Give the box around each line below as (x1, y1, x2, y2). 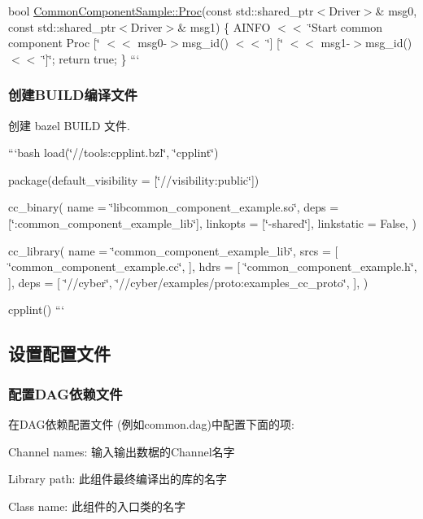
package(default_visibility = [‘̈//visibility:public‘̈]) (8, 171, 259, 188)
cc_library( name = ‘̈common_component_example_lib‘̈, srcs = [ (8, 242, 338, 259)
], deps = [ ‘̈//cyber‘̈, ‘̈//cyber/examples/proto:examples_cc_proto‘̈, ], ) (8, 273, 368, 290)
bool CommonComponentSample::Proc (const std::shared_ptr (8, 2, 314, 19)
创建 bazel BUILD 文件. (8, 116, 130, 133)
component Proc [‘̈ (8, 34, 100, 51)
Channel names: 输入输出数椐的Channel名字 (8, 443, 235, 460)
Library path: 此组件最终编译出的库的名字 (8, 470, 228, 487)
